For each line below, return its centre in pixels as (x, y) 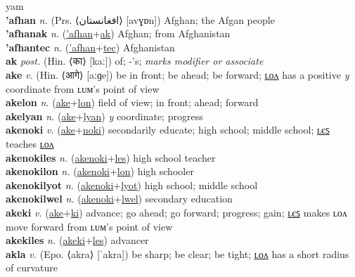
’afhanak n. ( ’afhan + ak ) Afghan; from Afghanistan (118, 33)
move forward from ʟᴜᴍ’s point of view (89, 226)
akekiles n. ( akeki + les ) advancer (77, 240)
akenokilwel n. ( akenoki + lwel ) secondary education (119, 199)
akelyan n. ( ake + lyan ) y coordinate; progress (104, 116)
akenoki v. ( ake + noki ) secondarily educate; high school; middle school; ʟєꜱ (168, 130)
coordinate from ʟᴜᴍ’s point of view (83, 88)
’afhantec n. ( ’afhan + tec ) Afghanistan (90, 47)
